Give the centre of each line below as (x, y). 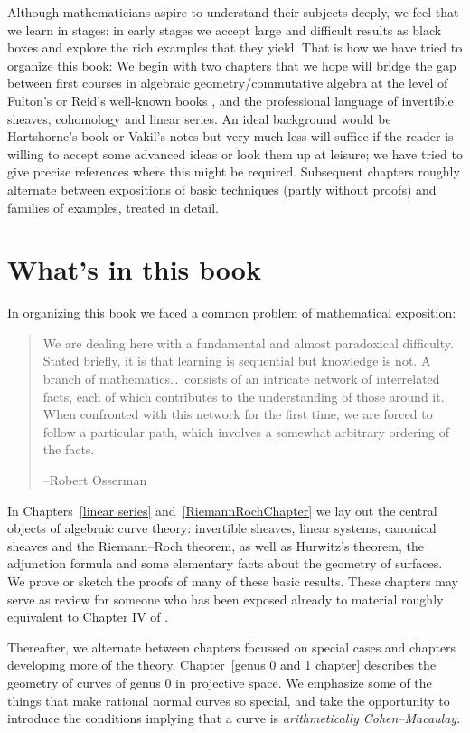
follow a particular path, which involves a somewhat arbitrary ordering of (246, 431)
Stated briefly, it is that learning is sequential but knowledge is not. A (237, 361)
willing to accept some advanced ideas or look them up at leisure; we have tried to (235, 153)
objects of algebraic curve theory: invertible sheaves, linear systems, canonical (222, 528)
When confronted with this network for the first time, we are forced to (238, 414)
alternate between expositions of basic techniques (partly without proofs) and (222, 189)
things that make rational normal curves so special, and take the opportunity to (229, 700)
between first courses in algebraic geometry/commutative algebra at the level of (228, 83)
